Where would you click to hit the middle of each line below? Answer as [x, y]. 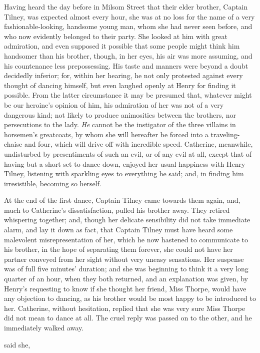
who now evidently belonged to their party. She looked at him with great [116, 36]
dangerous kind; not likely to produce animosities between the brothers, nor [120, 114]
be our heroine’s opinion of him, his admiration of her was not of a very [114, 104]
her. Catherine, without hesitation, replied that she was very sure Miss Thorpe [125, 308]
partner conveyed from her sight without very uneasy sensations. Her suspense [124, 259]
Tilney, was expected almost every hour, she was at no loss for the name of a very [129, 16]
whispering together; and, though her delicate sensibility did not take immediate [127, 220]
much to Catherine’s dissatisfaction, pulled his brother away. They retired [117, 210]
